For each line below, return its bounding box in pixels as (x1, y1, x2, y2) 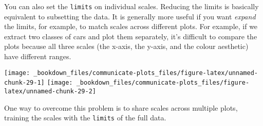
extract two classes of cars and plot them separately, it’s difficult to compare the (4, 31, 257, 41)
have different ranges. (4, 51, 71, 62)
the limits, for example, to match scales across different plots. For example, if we (4, 21, 258, 32)
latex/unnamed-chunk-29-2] (4, 87, 96, 95)
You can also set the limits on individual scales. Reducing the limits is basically (4, 1, 259, 11)
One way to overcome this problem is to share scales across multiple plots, (4, 102, 238, 113)
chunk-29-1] (4, 79, 45, 87)
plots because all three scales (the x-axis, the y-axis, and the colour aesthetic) (4, 41, 249, 52)
